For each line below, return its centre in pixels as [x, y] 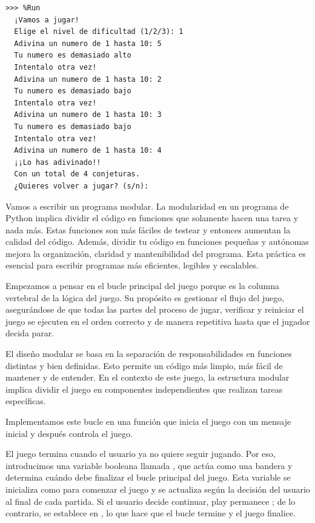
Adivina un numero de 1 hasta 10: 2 [88, 79]
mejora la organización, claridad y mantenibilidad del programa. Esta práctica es [156, 253]
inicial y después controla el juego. [69, 433]
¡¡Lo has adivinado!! [58, 162]
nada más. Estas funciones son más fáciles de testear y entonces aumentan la [148, 229]
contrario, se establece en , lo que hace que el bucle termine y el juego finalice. [151, 513]
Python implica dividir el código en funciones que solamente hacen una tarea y [152, 218]
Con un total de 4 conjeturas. [77, 174]
